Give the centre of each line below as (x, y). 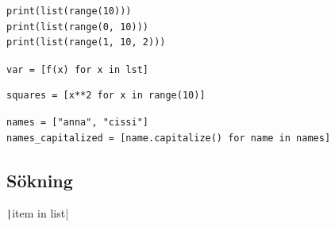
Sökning (40, 180)
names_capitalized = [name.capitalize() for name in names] (169, 138)
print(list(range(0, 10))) (77, 27)
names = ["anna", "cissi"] (77, 123)
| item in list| (38, 213)
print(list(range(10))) (69, 11)
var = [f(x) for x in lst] (77, 69)
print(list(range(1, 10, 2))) (86, 42)
